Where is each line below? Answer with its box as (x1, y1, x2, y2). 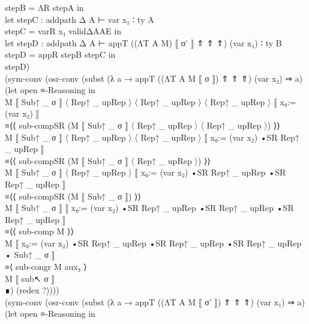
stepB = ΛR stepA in (5, 1, 84, 13)
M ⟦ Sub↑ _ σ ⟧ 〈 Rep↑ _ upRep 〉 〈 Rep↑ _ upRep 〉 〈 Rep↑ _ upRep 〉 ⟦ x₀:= (5, 95, 296, 108)
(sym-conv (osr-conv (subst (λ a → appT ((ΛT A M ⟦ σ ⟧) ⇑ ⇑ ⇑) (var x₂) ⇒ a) (5, 72, 303, 84)
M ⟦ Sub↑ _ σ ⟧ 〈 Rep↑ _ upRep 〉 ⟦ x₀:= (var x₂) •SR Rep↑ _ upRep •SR (5, 166, 286, 179)
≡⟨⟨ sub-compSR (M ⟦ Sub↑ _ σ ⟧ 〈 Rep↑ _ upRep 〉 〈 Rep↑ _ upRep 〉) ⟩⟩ (5, 118, 280, 131)
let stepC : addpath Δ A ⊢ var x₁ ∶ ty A (5, 13, 154, 25)
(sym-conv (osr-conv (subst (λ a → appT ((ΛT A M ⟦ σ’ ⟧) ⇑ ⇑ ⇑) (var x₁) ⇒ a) (5, 295, 305, 308)
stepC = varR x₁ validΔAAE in (5, 25, 121, 37)
